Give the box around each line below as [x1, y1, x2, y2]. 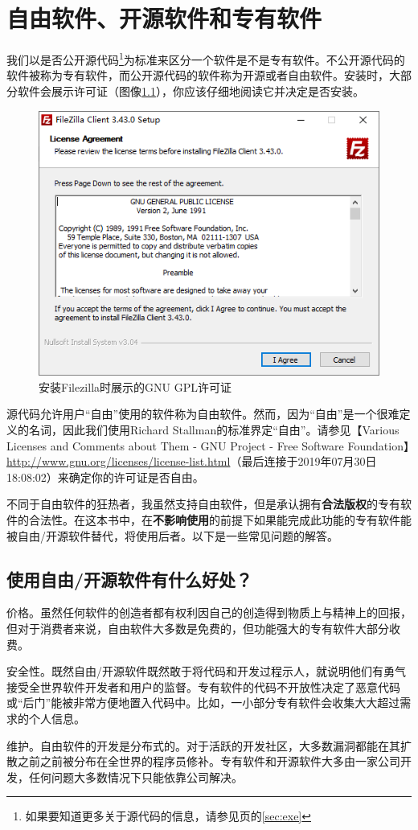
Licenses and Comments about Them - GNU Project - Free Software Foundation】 [6, 437, 415, 454]
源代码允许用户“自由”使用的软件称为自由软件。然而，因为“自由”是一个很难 [6, 405, 400, 422]
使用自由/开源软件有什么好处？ [6, 566, 253, 591]
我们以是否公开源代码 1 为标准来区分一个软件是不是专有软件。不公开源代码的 [6, 49, 405, 68]
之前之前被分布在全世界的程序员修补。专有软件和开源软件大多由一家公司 [17, 753, 400, 770]
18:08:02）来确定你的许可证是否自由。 [6, 468, 204, 485]
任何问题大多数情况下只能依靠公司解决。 [28, 768, 243, 785]
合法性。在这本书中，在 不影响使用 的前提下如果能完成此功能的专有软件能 [28, 511, 412, 528]
